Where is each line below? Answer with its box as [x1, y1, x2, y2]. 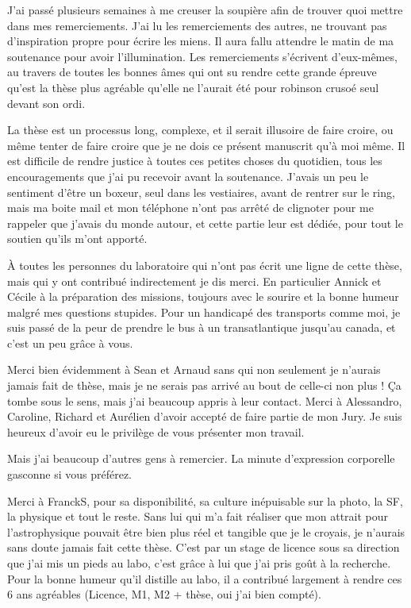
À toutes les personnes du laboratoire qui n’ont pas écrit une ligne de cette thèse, [7, 256, 402, 273]
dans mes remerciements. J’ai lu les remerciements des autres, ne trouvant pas [7, 17, 387, 33]
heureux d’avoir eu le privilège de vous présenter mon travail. [7, 423, 305, 440]
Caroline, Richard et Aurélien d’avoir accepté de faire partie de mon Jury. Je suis [7, 408, 402, 425]
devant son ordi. [7, 94, 86, 111]
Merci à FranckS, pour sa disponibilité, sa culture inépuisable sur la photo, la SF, [7, 492, 403, 509]
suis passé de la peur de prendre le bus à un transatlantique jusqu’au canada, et [7, 319, 396, 336]
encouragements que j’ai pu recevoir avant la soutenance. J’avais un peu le [7, 167, 369, 184]
